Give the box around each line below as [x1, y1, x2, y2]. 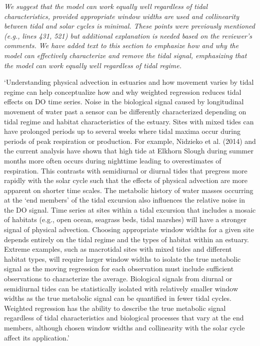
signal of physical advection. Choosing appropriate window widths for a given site [4, 224, 254, 235]
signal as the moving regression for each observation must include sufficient [4, 263, 234, 274]
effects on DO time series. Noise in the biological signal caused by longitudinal [4, 96, 244, 107]
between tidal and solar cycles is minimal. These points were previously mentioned [4, 21, 255, 31]
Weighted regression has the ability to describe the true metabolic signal [4, 302, 226, 313]
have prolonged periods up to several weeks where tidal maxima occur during [4, 126, 240, 136]
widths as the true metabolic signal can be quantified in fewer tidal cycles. [4, 293, 231, 303]
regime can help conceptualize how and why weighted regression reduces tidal [4, 86, 241, 97]
